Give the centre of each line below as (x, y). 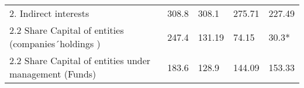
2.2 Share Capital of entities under (80, 60)
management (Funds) (53, 74)
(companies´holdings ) (55, 43)
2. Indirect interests (49, 13)
